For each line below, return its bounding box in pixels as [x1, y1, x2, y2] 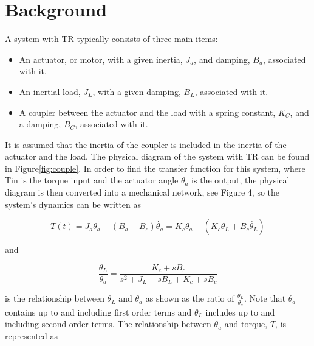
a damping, [19, 118, 61, 130]
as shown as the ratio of [145, 292, 234, 305]
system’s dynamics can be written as [5, 197, 141, 210]
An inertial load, [19, 85, 81, 97]
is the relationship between [5, 292, 104, 305]
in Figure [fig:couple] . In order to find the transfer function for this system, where [5, 161, 305, 174]
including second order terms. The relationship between [5, 317, 211, 330]
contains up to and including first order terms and [5, 305, 192, 318]
